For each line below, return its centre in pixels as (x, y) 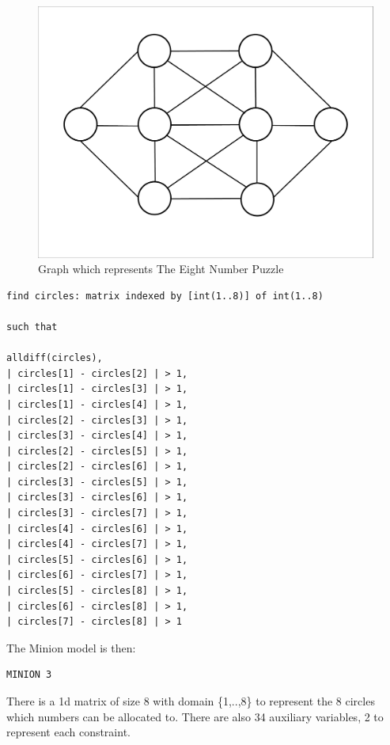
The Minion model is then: (71, 647)
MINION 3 (29, 675)
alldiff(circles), (55, 358)
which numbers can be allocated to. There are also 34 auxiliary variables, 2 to (195, 716)
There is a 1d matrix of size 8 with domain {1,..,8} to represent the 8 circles (191, 701)
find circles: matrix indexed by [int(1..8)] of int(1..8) (165, 296)
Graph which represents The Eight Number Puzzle (161, 269)
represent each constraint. (68, 732)
